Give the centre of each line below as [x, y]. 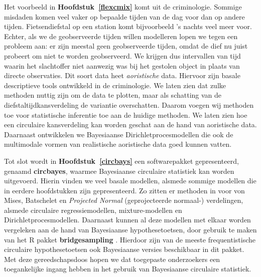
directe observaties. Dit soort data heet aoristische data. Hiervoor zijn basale [122, 75]
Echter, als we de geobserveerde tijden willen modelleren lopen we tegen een [121, 36]
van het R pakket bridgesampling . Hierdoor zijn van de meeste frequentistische [130, 239]
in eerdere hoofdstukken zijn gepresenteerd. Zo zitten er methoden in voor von [124, 190]
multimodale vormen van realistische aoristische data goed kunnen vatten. [118, 144]
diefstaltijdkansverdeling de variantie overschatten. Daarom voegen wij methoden [129, 104]
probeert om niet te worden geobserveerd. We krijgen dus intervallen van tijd [122, 55]
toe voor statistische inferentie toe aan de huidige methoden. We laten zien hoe [126, 114]
